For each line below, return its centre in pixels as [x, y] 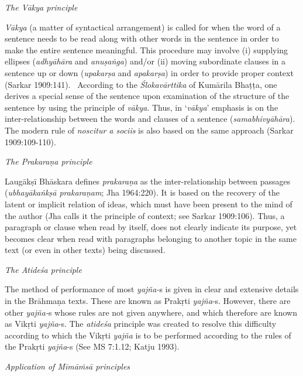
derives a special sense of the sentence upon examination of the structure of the [147, 96]
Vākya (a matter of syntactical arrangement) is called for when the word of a [143, 27]
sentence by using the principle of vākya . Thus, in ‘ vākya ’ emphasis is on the [142, 107]
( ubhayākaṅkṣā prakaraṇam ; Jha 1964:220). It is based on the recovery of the [142, 192]
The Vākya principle [41, 7]
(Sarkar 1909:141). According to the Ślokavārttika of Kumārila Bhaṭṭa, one [141, 84]
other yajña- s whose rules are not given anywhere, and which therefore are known [151, 312]
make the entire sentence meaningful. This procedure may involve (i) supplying [147, 49]
